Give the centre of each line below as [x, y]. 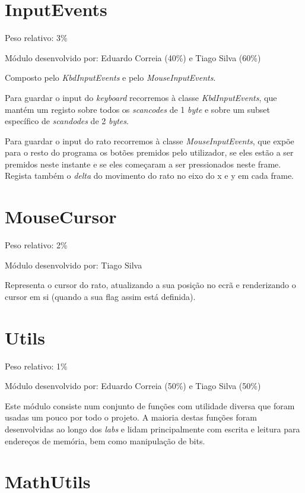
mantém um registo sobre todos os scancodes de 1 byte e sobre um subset [137, 109]
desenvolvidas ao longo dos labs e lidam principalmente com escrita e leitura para [152, 429]
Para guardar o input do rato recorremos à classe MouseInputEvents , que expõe [150, 140]
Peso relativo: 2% [36, 245]
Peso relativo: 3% [36, 38]
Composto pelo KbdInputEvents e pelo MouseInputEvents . [110, 78]
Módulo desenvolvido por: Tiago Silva [74, 265]
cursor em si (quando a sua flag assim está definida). [100, 296]
